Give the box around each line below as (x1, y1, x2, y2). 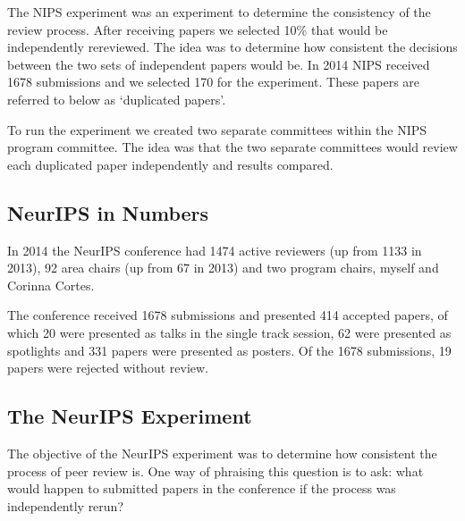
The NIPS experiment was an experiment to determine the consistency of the (7, 3, 431, 21)
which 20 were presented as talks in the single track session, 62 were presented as (7, 323, 452, 341)
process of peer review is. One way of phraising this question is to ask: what (7, 461, 424, 480)
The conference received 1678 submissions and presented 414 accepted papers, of (7, 306, 448, 324)
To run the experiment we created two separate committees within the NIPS (7, 120, 427, 139)
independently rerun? (7, 496, 124, 515)
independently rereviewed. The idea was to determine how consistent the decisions (7, 38, 458, 56)
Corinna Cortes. (7, 275, 95, 294)
